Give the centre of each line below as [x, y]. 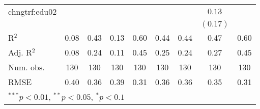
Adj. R [20, 52]
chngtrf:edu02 [33, 11]
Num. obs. [26, 67]
